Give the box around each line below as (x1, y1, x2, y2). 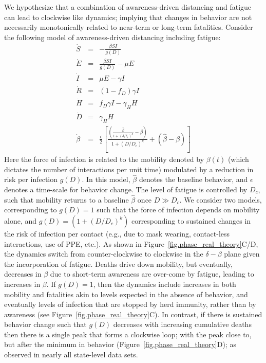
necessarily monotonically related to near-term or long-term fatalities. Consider (4, 22, 253, 32)
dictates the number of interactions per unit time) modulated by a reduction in (4, 164, 254, 174)
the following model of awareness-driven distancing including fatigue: (4, 31, 221, 42)
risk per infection (4, 174, 58, 185)
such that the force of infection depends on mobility (97, 204, 260, 215)
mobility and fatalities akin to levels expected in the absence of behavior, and (4, 288, 248, 299)
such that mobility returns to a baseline (4, 194, 129, 205)
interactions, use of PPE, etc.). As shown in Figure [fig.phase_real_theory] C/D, (4, 238, 258, 249)
